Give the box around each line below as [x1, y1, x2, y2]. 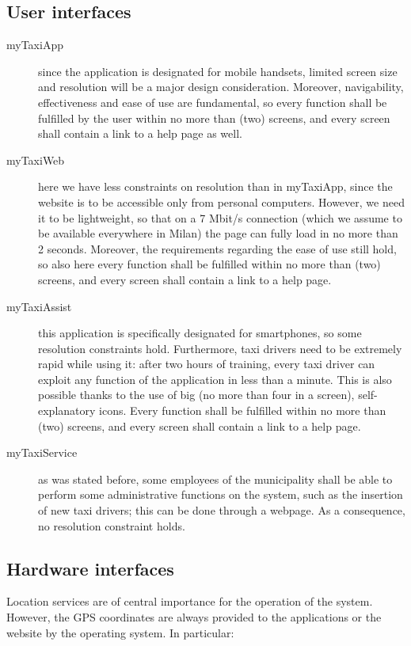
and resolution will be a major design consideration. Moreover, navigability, [38, 78, 404, 95]
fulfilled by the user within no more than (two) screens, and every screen [38, 109, 390, 126]
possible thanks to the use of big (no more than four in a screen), [38, 386, 355, 403]
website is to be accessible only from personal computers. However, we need [38, 193, 405, 210]
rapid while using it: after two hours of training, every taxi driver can [38, 355, 375, 372]
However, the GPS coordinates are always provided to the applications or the [6, 609, 382, 625]
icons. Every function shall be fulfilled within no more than [99, 402, 386, 419]
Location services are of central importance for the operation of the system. [6, 593, 373, 610]
